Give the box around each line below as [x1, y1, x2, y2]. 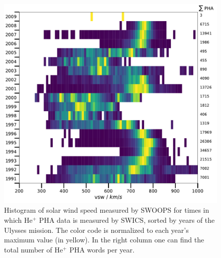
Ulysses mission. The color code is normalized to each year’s [4, 224, 189, 235]
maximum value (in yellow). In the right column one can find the [4, 234, 204, 245]
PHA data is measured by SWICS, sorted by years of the [39, 215, 215, 225]
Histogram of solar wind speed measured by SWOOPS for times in [4, 205, 209, 215]
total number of [4, 244, 52, 254]
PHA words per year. [69, 244, 135, 254]
